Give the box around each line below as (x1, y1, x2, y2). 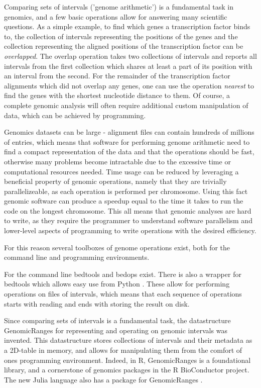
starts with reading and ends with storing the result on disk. (4, 298, 190, 309)
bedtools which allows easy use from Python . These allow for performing (4, 278, 230, 289)
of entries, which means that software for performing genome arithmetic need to (4, 136, 250, 147)
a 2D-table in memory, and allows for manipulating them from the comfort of (4, 345, 242, 355)
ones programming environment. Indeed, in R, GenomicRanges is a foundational (4, 354, 251, 365)
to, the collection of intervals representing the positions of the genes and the (4, 31, 238, 41)
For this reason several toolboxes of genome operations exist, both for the (4, 242, 230, 252)
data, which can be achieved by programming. (4, 110, 146, 120)
